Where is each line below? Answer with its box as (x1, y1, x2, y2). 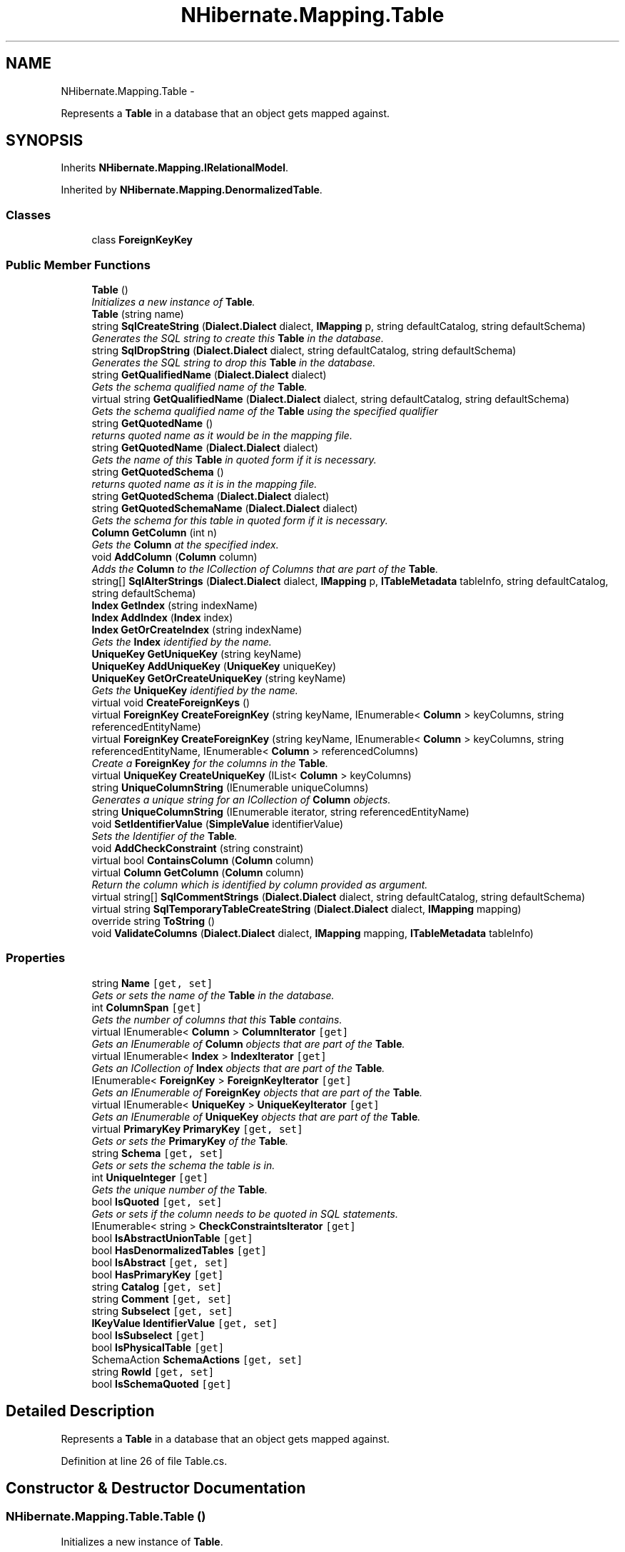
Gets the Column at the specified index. (91, 538, 279, 551)
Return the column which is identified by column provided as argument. (91, 878, 428, 891)
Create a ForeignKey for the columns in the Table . (91, 756, 328, 769)
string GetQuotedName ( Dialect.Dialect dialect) (91, 441, 318, 454)
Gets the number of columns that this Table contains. (91, 1013, 342, 1026)
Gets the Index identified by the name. (91, 635, 272, 648)
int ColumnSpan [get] (91, 1001, 202, 1013)
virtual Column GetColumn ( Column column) (91, 866, 305, 878)
